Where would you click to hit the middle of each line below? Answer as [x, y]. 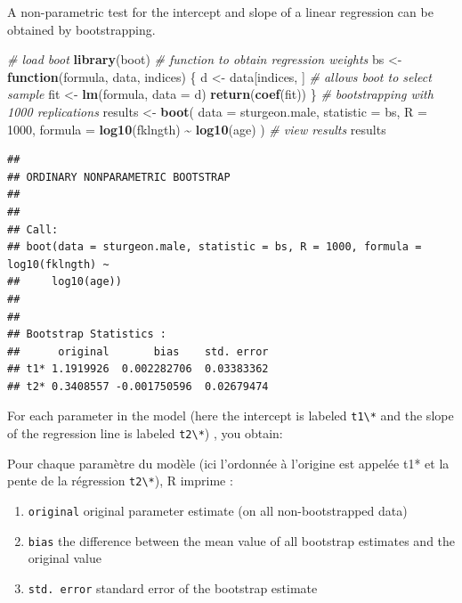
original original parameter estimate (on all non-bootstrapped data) [218, 511]
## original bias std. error [138, 351]
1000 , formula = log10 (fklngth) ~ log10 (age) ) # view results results [197, 129]
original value [65, 558]
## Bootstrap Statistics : [87, 334]
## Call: [33, 229]
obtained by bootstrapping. [81, 29]
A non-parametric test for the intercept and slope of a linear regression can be [220, 12]
